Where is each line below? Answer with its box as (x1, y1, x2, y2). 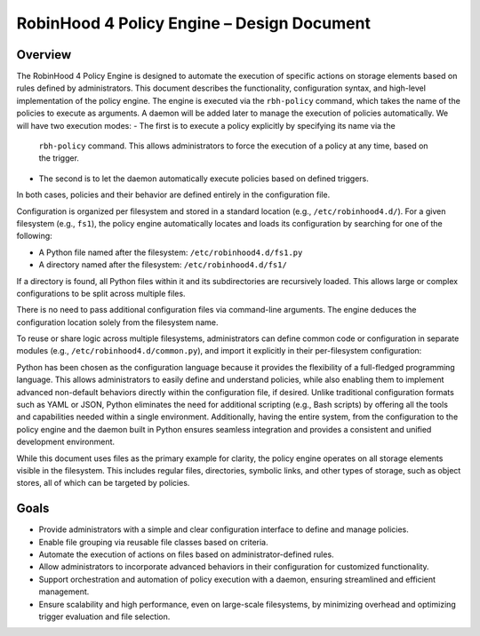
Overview (16, 47, 72, 62)
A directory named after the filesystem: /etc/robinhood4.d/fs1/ (38, 259, 288, 270)
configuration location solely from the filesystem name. (16, 316, 219, 328)
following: (16, 231, 52, 242)
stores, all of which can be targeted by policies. (16, 478, 190, 489)
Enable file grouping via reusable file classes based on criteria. (38, 537, 268, 547)
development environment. (16, 436, 116, 448)
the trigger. (38, 153, 80, 163)
